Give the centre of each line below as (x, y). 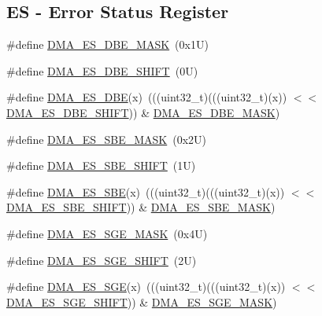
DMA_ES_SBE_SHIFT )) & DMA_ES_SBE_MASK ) (141, 207)
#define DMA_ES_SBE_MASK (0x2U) (107, 139)
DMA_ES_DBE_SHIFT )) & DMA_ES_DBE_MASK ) (143, 112)
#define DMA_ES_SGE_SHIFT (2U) (102, 260)
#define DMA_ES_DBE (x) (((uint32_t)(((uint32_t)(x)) (147, 97)
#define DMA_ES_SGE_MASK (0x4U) (107, 233)
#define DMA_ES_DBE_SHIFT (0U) (102, 70)
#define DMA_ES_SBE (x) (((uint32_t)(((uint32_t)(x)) (146, 191)
